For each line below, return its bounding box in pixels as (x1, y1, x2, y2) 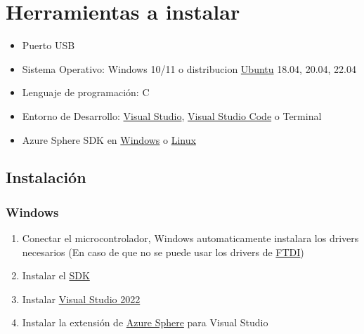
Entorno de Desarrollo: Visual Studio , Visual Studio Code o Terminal (22, 108, 322, 123)
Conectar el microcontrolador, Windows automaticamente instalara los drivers (22, 231, 359, 246)
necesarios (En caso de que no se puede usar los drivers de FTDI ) (22, 244, 304, 259)
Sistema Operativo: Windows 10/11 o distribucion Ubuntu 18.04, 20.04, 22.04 (22, 61, 357, 76)
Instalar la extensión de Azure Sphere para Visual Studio (22, 315, 268, 330)
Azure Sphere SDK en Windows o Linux (22, 132, 196, 147)
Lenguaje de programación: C (22, 85, 150, 100)
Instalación (6, 166, 86, 188)
